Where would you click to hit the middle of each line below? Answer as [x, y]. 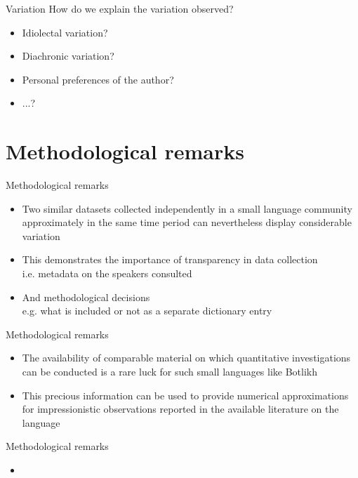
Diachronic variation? [68, 56]
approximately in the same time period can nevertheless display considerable [187, 222]
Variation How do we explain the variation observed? [120, 8]
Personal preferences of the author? [98, 79]
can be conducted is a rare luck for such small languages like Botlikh [170, 372]
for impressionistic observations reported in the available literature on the [180, 409]
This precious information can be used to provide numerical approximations [185, 395]
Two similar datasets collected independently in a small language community [187, 208]
